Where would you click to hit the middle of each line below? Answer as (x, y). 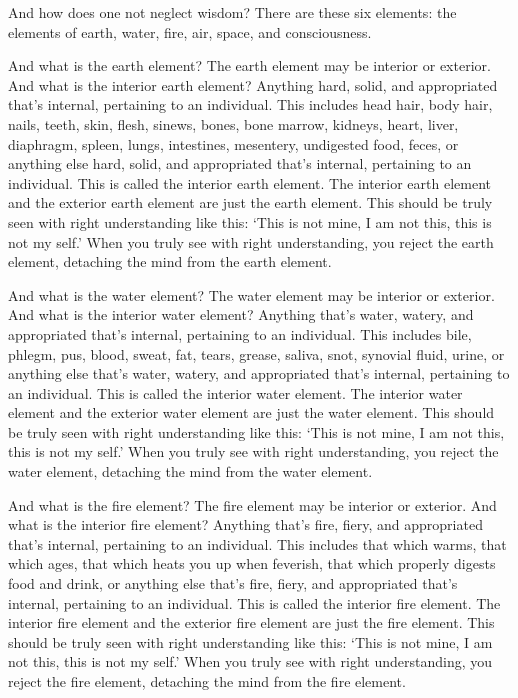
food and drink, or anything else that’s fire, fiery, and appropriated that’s (233, 583)
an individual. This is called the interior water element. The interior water (235, 392)
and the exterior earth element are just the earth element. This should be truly (250, 202)
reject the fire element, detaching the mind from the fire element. (207, 681)
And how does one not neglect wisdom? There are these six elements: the (232, 12)
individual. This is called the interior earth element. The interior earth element (249, 182)
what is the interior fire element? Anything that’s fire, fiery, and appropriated (245, 524)
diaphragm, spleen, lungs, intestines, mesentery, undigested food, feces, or (233, 143)
